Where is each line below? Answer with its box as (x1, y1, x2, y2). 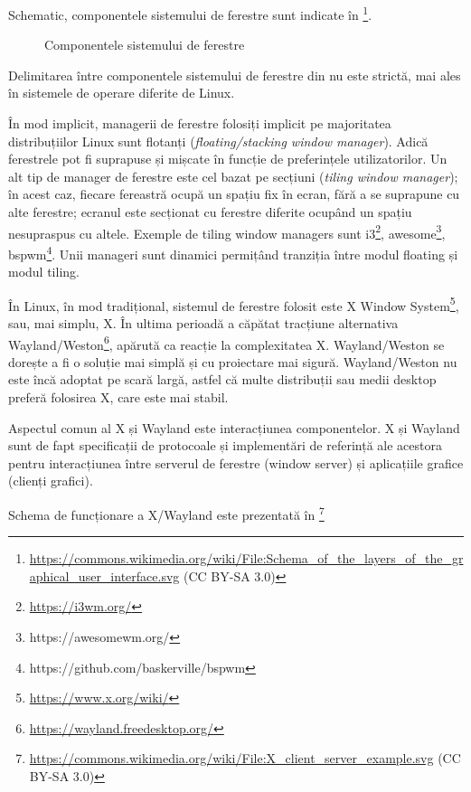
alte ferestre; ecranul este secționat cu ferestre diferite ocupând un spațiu (8, 203, 412, 221)
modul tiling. (8, 262, 80, 281)
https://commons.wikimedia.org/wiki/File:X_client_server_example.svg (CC (29, 749, 461, 768)
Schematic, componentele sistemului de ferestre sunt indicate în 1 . (8, 3, 372, 24)
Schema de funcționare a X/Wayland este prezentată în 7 (8, 502, 325, 523)
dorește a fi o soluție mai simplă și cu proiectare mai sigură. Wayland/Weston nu (8, 352, 457, 371)
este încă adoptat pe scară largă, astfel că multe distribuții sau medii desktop (8, 370, 437, 389)
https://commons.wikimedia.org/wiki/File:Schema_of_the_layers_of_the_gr (29, 549, 464, 568)
